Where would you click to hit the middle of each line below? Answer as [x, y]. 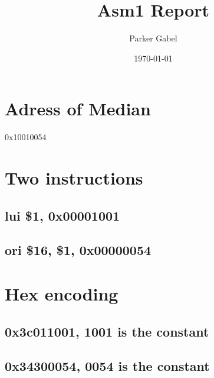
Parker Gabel [153, 38]
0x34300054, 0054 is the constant [107, 366]
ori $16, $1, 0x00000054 [78, 250]
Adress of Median [78, 109]
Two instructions [74, 178]
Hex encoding [62, 293]
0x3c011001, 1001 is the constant [107, 331]
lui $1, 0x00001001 [62, 215]
